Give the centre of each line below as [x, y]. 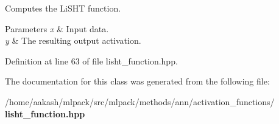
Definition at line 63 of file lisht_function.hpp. [91, 60]
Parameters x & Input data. [57, 28]
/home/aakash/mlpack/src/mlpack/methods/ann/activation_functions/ [140, 101]
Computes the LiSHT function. [63, 8]
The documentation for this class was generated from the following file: [137, 81]
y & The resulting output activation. [73, 40]
